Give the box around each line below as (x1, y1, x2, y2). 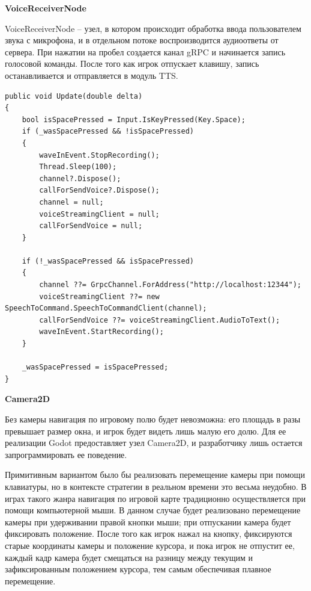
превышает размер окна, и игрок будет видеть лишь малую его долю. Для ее (5, 424, 286, 437)
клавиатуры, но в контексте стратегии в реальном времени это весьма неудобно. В (5, 480, 307, 492)
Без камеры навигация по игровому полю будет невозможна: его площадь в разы (5, 413, 301, 425)
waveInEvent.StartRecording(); (39, 327, 164, 336)
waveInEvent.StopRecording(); (39, 150, 160, 159)
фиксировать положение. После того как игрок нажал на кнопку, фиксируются (5, 527, 292, 540)
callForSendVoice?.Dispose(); (39, 186, 160, 195)
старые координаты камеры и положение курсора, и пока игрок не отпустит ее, (5, 539, 295, 551)
